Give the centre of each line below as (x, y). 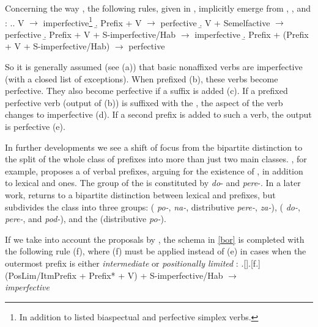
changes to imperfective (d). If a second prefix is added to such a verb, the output (158, 114)
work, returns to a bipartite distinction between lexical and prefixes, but (140, 194)
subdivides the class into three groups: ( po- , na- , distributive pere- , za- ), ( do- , (153, 207)
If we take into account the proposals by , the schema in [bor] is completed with (155, 239)
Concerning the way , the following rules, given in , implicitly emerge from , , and (158, 8)
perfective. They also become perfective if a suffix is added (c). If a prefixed (146, 91)
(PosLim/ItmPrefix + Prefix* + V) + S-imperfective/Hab (114, 275)
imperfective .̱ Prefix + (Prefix (252, 34)
